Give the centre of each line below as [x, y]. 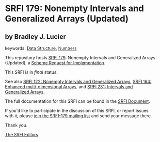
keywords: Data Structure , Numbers [41, 48]
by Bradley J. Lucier [36, 37]
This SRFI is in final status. [32, 72]
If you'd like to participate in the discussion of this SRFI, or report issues [77, 110]
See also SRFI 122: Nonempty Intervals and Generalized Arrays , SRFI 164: [78, 81]
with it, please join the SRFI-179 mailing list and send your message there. [79, 116]
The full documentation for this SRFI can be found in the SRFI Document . [78, 101]
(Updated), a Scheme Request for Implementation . [55, 63]
